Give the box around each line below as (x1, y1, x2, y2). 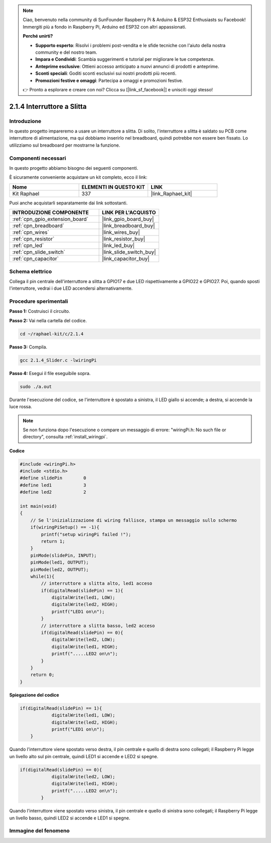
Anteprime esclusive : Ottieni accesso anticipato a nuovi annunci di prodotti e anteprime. (35, 63, 219, 69)
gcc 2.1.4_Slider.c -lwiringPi (20, 357, 97, 363)
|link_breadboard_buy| (102, 222, 155, 229)
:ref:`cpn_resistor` (12, 235, 55, 243)
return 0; (30, 672, 55, 678)
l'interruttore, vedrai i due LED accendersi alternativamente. (9, 285, 133, 291)
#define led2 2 (20, 490, 86, 495)
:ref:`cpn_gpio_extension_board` (12, 216, 89, 223)
